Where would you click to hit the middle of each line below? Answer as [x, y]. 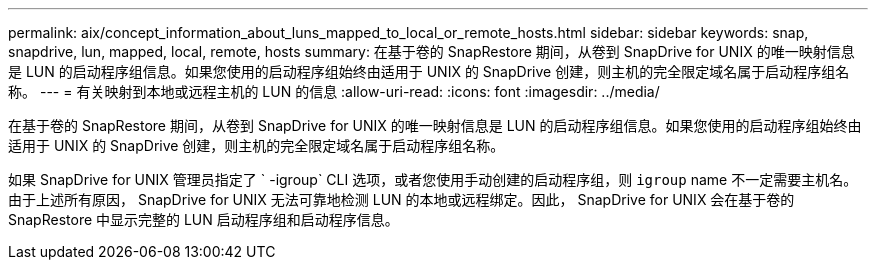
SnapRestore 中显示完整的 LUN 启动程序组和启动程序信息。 [203, 219]
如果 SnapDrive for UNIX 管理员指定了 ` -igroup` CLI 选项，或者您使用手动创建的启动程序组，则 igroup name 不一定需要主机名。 [433, 179]
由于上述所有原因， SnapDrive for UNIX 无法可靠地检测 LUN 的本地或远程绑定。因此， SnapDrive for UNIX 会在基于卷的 [401, 199]
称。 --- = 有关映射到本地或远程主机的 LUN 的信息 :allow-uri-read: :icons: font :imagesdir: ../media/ [334, 91]
